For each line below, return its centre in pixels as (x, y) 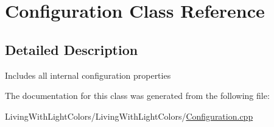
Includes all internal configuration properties (88, 75)
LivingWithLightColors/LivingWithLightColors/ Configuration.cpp (129, 116)
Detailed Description (72, 49)
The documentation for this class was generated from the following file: (137, 96)
